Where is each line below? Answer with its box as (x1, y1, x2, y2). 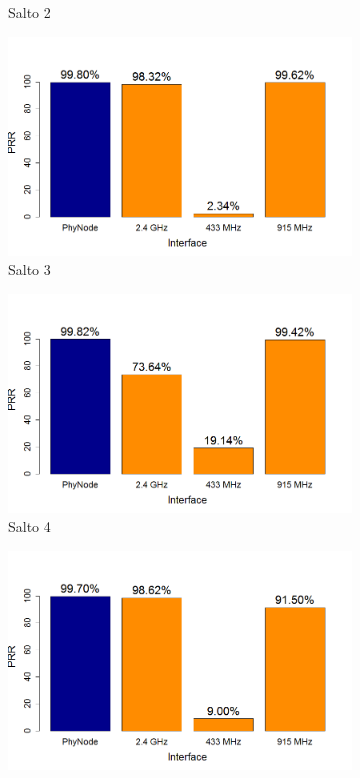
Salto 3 (8, 259, 51, 280)
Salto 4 (8, 516, 51, 537)
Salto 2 (8, 2, 51, 22)
